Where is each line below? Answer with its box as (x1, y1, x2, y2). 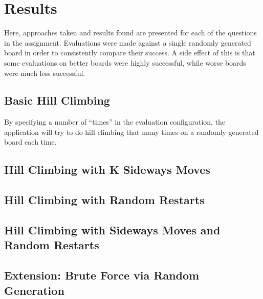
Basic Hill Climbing (4, 92, 110, 108)
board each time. (4, 136, 57, 147)
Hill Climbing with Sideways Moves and (4, 222, 221, 238)
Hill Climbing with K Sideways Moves (4, 162, 210, 177)
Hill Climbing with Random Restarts (4, 192, 205, 208)
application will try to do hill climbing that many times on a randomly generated (4, 126, 259, 137)
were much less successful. (4, 67, 85, 78)
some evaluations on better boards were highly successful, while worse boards (4, 57, 246, 68)
